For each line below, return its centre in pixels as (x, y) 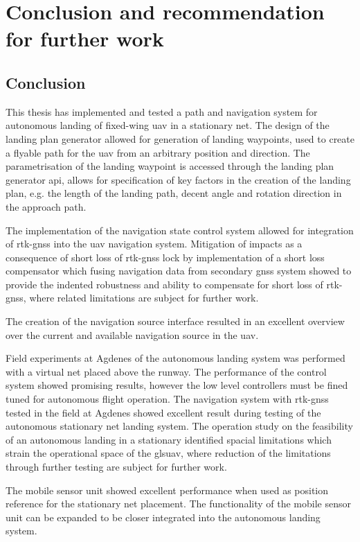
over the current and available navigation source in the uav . (132, 334)
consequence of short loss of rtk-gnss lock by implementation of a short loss (165, 257)
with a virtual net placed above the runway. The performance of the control (166, 371)
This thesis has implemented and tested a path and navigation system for (162, 111)
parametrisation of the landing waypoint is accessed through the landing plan (170, 166)
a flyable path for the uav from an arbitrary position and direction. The (158, 152)
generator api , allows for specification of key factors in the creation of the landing (178, 179)
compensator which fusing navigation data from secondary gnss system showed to (179, 271)
